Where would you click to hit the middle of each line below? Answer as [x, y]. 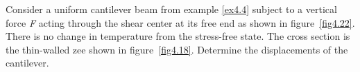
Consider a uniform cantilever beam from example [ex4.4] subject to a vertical [171, 9]
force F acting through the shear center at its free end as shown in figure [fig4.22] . [180, 22]
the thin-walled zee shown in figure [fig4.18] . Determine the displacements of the [177, 49]
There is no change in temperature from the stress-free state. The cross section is [178, 36]
